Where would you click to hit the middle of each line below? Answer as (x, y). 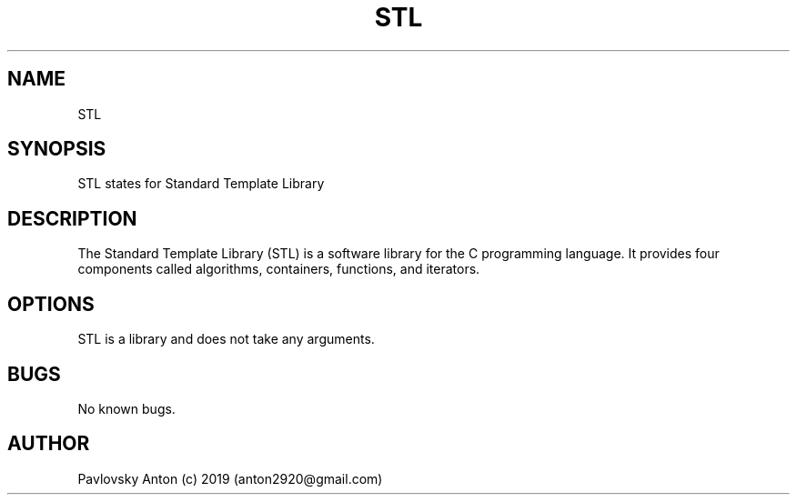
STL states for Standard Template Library (201, 184)
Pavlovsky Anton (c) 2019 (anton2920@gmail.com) (230, 478)
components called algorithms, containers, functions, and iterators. (279, 269)
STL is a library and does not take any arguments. (226, 339)
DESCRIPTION (72, 218)
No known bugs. (126, 408)
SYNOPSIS (57, 149)
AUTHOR (49, 444)
